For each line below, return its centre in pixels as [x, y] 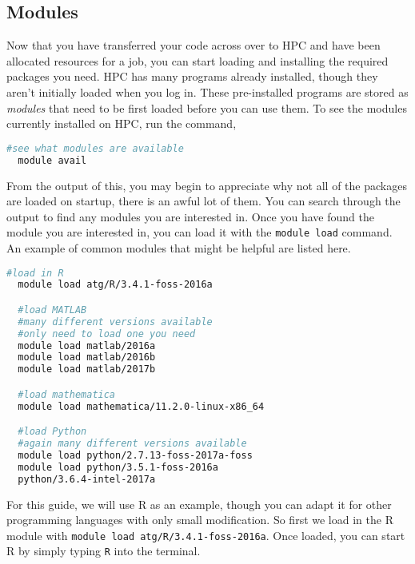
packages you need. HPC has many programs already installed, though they [192, 76]
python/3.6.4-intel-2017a [87, 479]
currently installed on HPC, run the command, [122, 123]
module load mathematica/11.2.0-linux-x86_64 [141, 406]
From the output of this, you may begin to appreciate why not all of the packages [207, 185]
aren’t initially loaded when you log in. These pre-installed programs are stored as [207, 91]
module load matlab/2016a [87, 346]
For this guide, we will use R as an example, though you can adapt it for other [199, 504]
